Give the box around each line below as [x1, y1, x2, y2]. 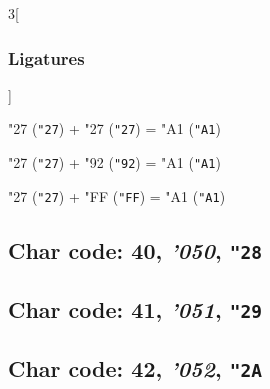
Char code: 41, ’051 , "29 [8, 294, 262, 325]
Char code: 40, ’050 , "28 [8, 234, 262, 265]
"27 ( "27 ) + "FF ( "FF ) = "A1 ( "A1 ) [8, 185, 226, 206]
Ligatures [8, 45, 85, 70]
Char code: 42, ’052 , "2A [8, 353, 262, 384]
